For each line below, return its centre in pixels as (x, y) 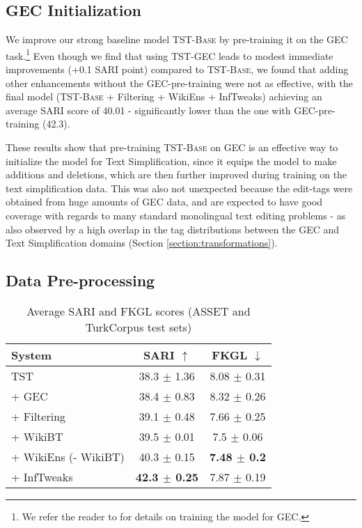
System (32, 355)
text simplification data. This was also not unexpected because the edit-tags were (179, 188)
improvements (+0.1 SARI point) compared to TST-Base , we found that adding (177, 69)
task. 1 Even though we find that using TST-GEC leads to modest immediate (170, 54)
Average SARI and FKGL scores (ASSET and (139, 311)
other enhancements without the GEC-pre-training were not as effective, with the (179, 83)
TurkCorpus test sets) (139, 327)
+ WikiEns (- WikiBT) (68, 456)
